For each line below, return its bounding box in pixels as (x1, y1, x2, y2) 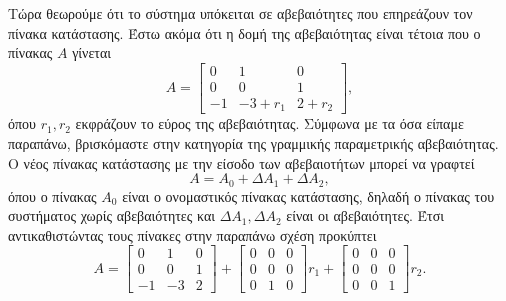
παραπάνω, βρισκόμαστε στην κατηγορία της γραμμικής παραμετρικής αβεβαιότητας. (8, 132, 499, 153)
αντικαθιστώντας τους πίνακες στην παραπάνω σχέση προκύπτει (8, 224, 377, 245)
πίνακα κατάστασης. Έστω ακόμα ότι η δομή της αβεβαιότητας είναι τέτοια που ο (8, 22, 481, 43)
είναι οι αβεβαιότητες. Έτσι (286, 205, 445, 226)
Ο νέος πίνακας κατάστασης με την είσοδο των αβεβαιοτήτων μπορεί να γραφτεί (8, 152, 475, 173)
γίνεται (72, 42, 112, 63)
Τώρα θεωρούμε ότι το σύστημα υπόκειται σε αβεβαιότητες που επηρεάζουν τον (8, 3, 473, 23)
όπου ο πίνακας (8, 185, 97, 206)
